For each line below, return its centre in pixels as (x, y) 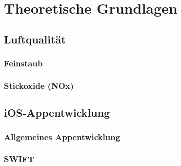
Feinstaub (23, 63)
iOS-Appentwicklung (57, 113)
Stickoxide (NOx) (39, 85)
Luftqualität (35, 39)
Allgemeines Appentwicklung (62, 136)
